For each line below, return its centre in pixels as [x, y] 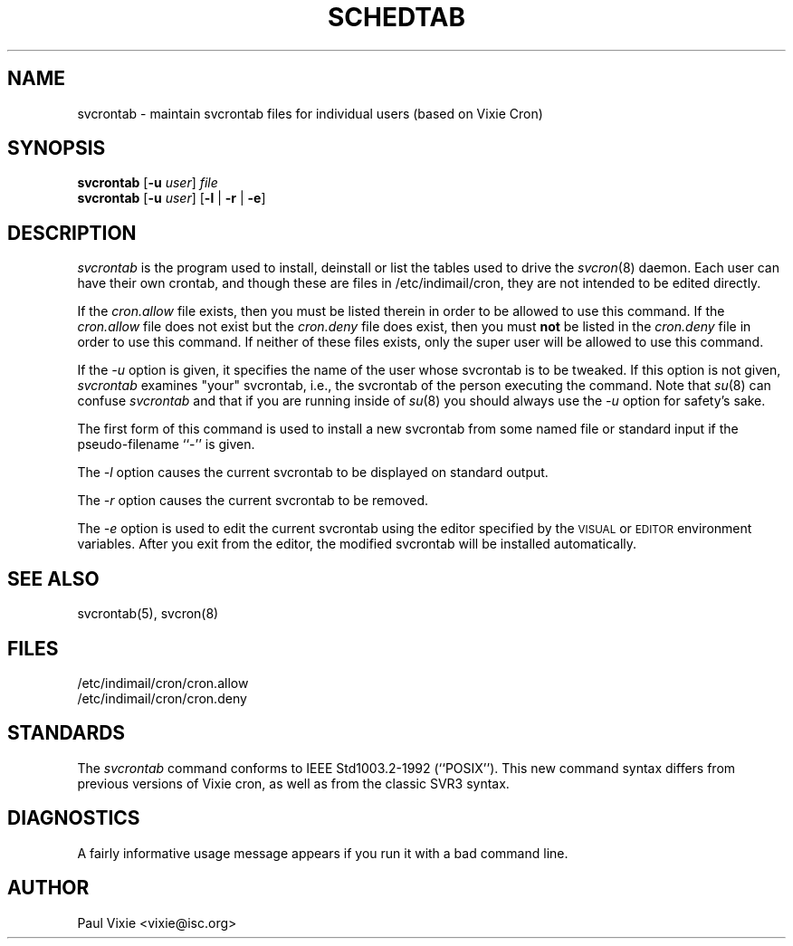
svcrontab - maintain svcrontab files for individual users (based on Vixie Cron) [310, 113]
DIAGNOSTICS [74, 818]
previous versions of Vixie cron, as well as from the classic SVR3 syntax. [293, 783]
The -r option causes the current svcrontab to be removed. [253, 501]
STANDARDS [67, 733]
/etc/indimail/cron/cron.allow [163, 683]
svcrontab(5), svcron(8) [148, 614]
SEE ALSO [53, 578]
